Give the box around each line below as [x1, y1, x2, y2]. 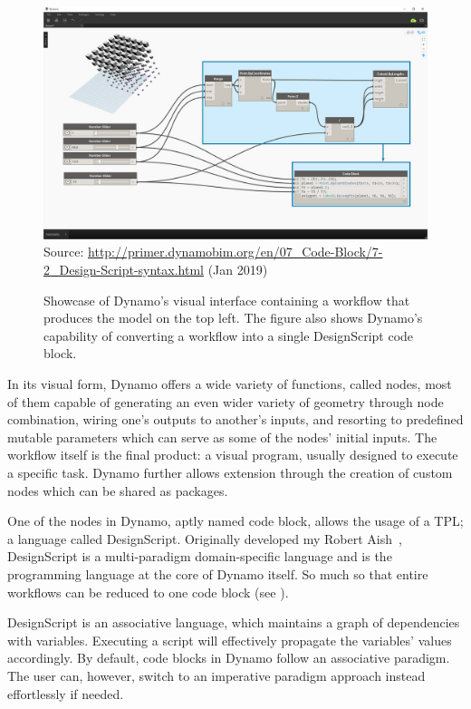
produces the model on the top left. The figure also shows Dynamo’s [43, 308, 423, 327]
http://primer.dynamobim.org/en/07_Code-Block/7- [88, 242, 383, 261]
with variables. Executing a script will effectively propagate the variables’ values [7, 630, 452, 649]
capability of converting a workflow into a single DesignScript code [43, 325, 414, 345]
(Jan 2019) [207, 260, 268, 279]
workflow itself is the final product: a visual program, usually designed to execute [7, 445, 458, 464]
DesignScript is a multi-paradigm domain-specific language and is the [7, 547, 392, 566]
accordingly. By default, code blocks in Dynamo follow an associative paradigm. [7, 648, 450, 667]
